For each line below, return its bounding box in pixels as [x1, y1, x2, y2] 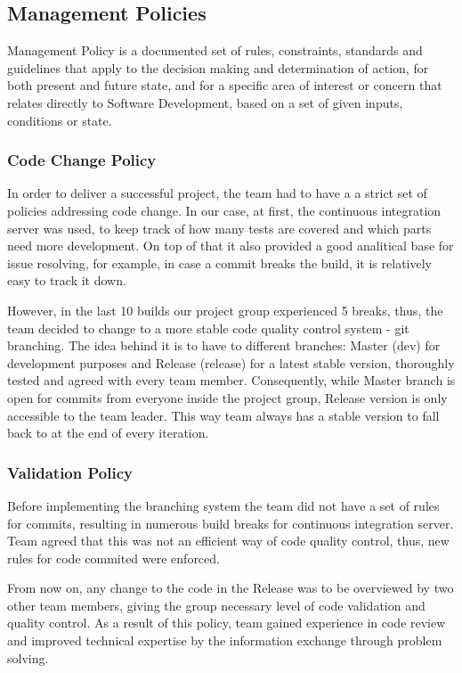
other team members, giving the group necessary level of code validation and [7, 595, 426, 614]
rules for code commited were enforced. [7, 548, 220, 567]
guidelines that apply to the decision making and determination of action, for [7, 58, 429, 77]
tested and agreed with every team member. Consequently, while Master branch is [7, 371, 456, 390]
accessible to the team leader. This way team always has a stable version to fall [7, 406, 440, 424]
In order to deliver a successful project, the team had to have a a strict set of [7, 184, 427, 202]
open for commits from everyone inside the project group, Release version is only [7, 388, 448, 406]
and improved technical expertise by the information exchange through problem [7, 631, 442, 650]
